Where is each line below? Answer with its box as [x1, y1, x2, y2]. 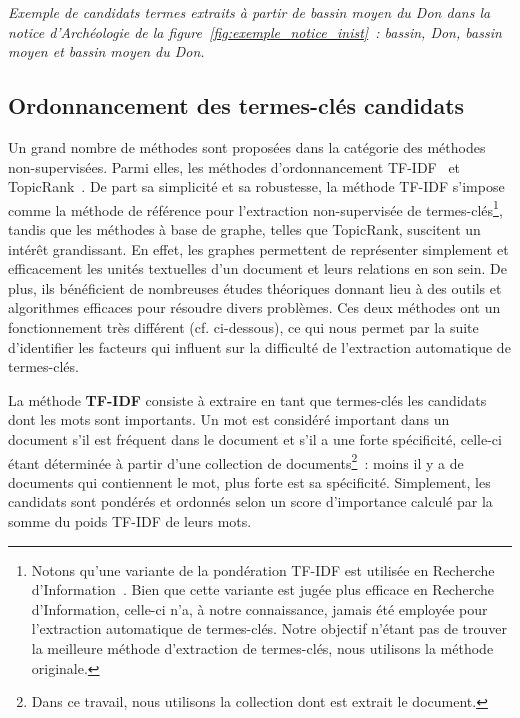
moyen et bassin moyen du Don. [8, 41, 205, 62]
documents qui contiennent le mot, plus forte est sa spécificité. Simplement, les [8, 471, 491, 492]
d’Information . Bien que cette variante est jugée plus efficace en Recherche [31, 579, 494, 600]
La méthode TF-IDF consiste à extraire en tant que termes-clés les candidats [8, 389, 487, 410]
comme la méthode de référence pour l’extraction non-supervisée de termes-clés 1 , [8, 196, 503, 220]
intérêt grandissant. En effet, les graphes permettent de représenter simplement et [8, 238, 509, 259]
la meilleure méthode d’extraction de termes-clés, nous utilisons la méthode [31, 637, 494, 658]
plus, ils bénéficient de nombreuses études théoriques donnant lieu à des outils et [8, 277, 502, 298]
